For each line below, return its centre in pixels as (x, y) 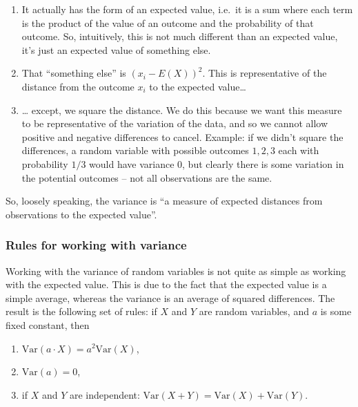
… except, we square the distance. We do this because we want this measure (182, 110)
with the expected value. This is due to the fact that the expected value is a (166, 284)
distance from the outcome (78, 86)
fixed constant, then (48, 324)
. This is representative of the (265, 73)
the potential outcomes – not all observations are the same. (147, 177)
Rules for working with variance (96, 245)
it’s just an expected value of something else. (116, 49)
